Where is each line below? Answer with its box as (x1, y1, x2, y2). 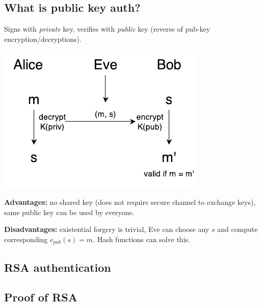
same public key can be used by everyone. (4, 206, 135, 217)
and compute (217, 224, 258, 234)
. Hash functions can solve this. (93, 233, 190, 244)
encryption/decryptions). (4, 33, 82, 44)
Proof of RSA (4, 289, 77, 305)
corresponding (4, 233, 48, 244)
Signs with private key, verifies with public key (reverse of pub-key (4, 23, 211, 34)
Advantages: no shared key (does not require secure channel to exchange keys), (4, 196, 256, 207)
